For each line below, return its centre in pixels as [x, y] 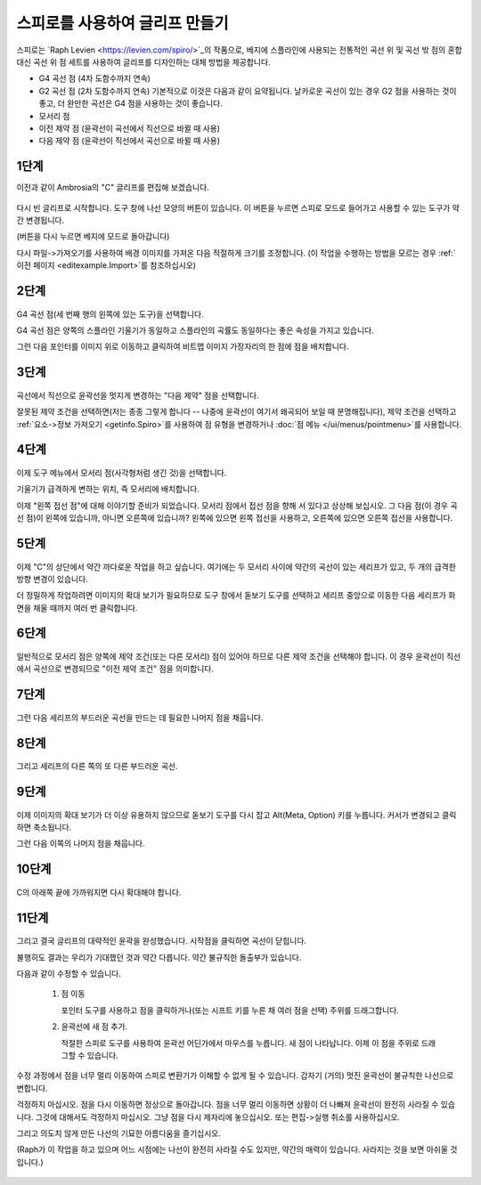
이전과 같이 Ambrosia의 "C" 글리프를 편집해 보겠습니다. [113, 188]
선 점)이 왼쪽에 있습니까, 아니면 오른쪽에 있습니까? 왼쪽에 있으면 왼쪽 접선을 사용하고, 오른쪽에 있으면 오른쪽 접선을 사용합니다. [235, 518]
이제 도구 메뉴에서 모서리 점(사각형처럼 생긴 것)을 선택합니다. [122, 473]
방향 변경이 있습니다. [52, 579]
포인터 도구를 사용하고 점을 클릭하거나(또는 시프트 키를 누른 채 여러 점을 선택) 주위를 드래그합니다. [230, 1010]
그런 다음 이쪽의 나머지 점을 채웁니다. [81, 844]
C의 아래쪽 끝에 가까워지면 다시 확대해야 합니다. [99, 892]
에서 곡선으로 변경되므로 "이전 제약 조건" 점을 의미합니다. [115, 669]
